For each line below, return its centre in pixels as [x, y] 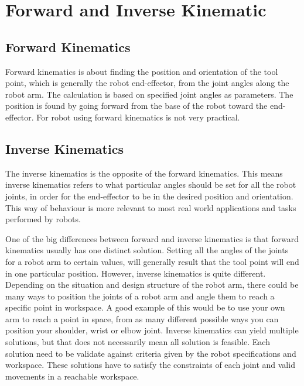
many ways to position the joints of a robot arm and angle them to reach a [140, 296]
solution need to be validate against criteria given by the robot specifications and [151, 353]
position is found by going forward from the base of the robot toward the [136, 106]
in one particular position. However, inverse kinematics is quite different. [136, 273]
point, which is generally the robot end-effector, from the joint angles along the [147, 83]
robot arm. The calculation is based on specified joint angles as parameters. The [149, 94]
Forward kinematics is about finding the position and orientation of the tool [142, 71]
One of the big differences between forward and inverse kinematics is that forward [152, 238]
